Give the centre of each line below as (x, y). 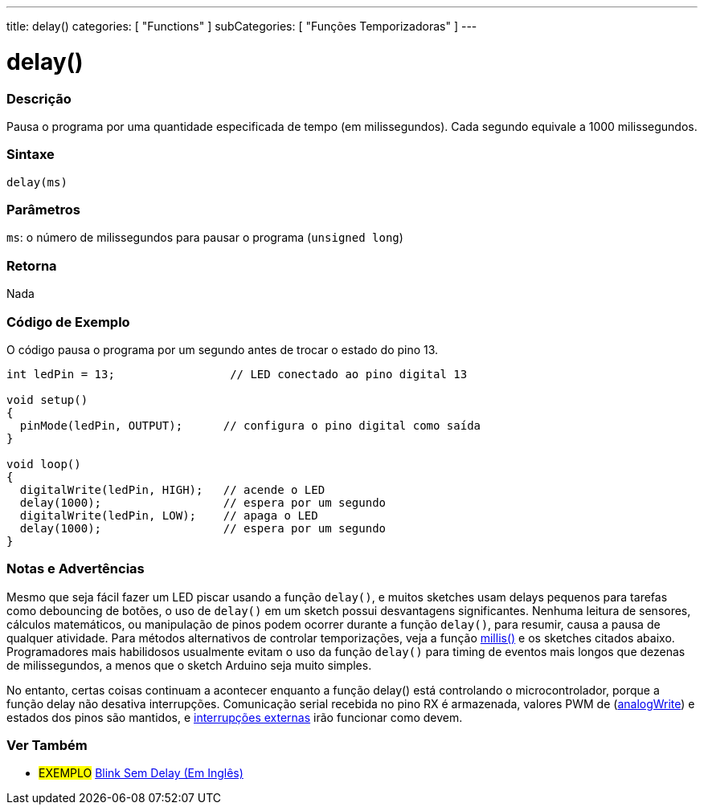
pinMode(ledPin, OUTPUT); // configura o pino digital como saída (250, 425)
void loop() (44, 464)
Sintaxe (31, 155)
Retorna (32, 265)
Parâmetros (43, 210)
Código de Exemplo (68, 322)
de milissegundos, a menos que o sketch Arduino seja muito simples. (189, 665)
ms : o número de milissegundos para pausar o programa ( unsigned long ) (205, 238)
